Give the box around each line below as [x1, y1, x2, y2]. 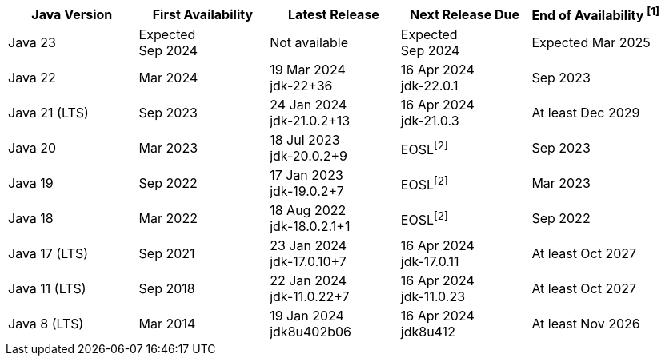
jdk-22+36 [270, 78, 333, 94]
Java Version [31, 6, 113, 22]
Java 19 [8, 175, 54, 192]
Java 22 [8, 70, 56, 86]
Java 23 [8, 34, 56, 51]
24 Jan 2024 [270, 97, 347, 113]
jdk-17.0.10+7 [270, 253, 347, 270]
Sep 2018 [138, 280, 195, 297]
